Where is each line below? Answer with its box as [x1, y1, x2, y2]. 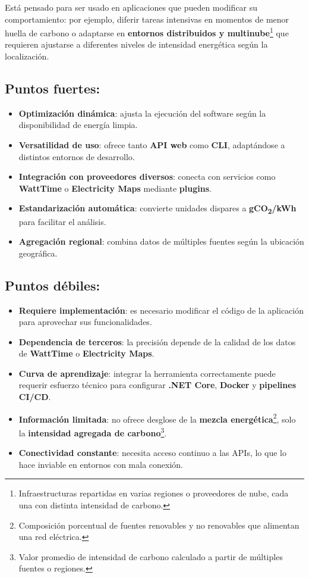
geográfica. [18, 246, 58, 259]
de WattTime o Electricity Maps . [18, 347, 154, 360]
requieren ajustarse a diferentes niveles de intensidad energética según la [5, 38, 268, 51]
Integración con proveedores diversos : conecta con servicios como [18, 170, 276, 183]
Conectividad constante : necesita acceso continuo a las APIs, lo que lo [18, 446, 286, 459]
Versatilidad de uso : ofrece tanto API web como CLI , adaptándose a [18, 139, 285, 151]
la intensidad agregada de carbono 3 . [18, 424, 167, 439]
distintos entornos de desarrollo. [18, 150, 135, 163]
